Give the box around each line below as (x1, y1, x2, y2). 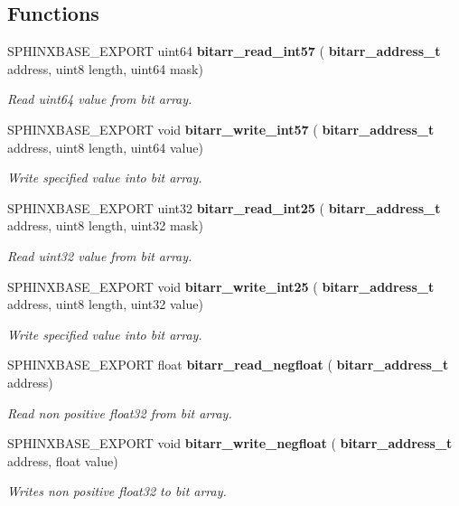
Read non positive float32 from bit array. (7, 403, 232, 422)
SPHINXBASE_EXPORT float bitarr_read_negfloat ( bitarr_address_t (7, 355, 449, 374)
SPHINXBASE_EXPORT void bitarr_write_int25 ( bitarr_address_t (7, 276, 435, 295)
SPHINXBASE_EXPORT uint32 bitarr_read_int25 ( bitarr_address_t (7, 198, 441, 217)
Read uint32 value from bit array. (7, 246, 192, 265)
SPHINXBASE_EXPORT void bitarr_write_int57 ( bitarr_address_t (7, 119, 435, 138)
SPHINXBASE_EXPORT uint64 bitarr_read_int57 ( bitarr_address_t (7, 42, 441, 61)
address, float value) (7, 451, 118, 470)
